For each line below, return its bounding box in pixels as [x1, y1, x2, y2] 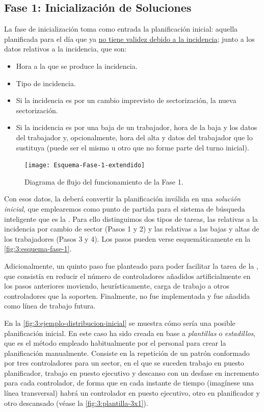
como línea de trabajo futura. [4, 300, 96, 311]
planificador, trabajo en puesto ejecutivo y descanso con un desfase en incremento [4, 367, 259, 378]
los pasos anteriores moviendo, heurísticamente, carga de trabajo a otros [4, 280, 229, 291]
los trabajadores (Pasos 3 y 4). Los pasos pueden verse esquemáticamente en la [4, 233, 251, 244]
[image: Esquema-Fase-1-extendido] [24, 162, 145, 169]
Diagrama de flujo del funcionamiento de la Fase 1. [24, 176, 183, 187]
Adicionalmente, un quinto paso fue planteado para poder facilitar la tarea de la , [4, 260, 258, 271]
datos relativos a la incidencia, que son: [4, 43, 127, 54]
